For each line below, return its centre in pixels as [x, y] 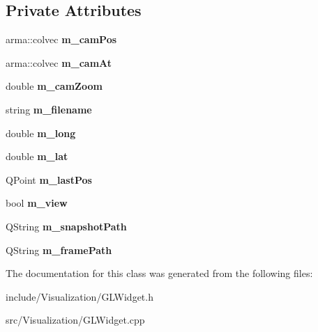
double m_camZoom [54, 86]
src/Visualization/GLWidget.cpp [75, 320]
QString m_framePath [59, 250]
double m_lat [37, 156]
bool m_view [37, 203]
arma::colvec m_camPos [61, 39]
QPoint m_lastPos [49, 179]
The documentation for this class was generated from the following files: [159, 273]
